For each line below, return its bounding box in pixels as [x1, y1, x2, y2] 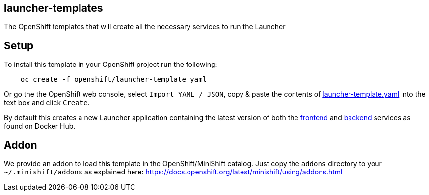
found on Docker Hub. [4, 122, 76, 130]
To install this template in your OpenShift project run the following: [4, 60, 217, 69]
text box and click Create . [4, 98, 90, 107]
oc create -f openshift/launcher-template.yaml [20, 75, 207, 84]
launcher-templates [4, 2, 103, 14]
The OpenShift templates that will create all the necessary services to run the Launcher [4, 22, 286, 31]
